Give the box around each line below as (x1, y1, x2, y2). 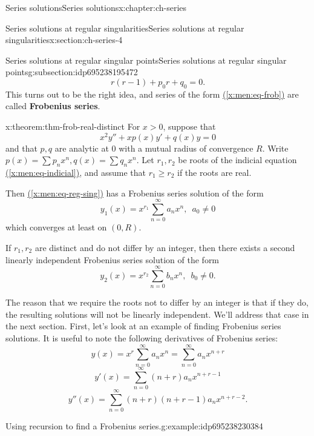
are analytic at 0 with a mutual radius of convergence (54, 141, 253, 154)
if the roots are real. (177, 166, 252, 179)
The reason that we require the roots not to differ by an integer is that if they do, (5, 296, 309, 309)
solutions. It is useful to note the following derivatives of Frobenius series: (5, 332, 278, 344)
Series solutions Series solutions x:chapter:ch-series (5, 1, 187, 13)
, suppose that (163, 119, 216, 132)
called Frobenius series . (5, 99, 100, 112)
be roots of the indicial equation (178, 153, 297, 166)
